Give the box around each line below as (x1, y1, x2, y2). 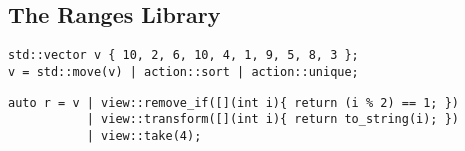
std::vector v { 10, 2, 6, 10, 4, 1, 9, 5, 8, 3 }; (8, 48, 359, 63)
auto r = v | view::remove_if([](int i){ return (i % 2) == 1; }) (8, 95, 460, 110)
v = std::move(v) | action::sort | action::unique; (8, 64, 359, 79)
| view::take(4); (86, 128, 202, 143)
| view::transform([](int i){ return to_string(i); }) (86, 112, 460, 127)
